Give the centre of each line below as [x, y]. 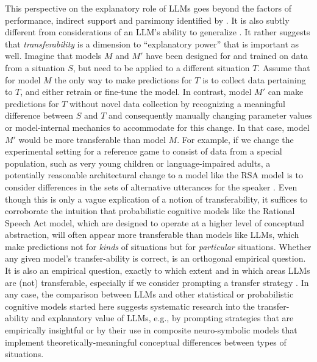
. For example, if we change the [235, 139]
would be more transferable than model [92, 139]
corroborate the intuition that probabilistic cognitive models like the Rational [150, 211]
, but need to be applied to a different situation [161, 67]
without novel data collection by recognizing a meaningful [177, 103]
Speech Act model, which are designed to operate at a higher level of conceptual [155, 222]
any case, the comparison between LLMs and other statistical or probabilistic [149, 294]
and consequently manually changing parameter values [210, 115]
